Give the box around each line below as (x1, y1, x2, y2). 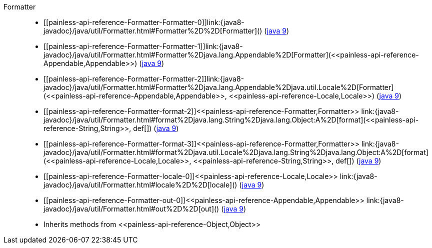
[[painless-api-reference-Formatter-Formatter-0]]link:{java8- (43, 18, 244, 26)
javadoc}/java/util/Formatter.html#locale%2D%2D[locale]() (43, 180, 237, 189)
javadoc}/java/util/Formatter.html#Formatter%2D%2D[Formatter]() (43, 26, 262, 35)
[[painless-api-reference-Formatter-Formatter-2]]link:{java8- (43, 74, 244, 83)
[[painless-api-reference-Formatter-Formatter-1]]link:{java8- (43, 42, 243, 50)
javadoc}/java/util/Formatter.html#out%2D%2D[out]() (43, 204, 219, 213)
